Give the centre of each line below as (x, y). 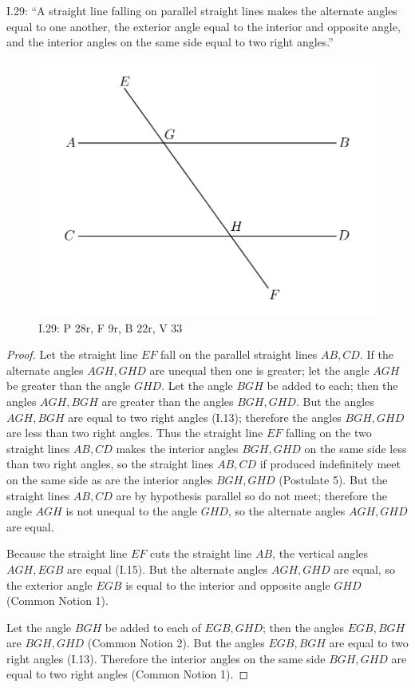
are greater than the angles (168, 401)
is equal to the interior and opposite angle (228, 585)
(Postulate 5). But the (333, 479)
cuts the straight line (201, 553)
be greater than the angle (69, 386)
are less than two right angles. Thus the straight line (135, 433)
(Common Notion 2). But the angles (176, 643)
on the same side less (356, 448)
